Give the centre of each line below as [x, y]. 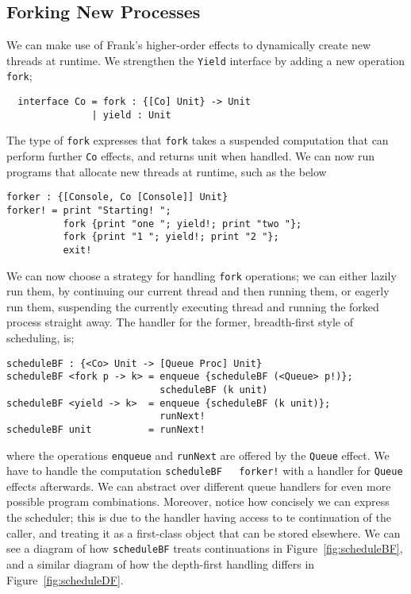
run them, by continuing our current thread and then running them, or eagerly [198, 291]
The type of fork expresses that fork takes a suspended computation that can [198, 140]
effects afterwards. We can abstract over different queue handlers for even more [199, 486]
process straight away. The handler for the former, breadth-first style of [180, 322]
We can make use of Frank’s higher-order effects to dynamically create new [189, 45]
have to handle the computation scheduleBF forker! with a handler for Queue [205, 471]
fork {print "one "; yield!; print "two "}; [182, 224]
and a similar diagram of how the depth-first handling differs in [161, 563]
